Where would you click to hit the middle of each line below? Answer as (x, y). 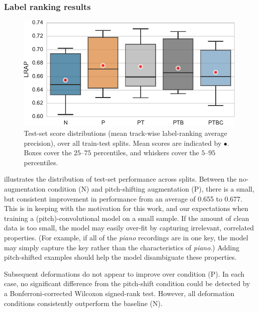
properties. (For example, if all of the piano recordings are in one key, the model (126, 238)
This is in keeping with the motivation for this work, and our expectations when (126, 208)
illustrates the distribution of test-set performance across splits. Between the (120, 179)
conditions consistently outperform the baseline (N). (83, 303)
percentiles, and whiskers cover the (146, 153)
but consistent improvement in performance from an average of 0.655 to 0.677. (123, 198)
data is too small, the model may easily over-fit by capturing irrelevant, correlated (129, 228)
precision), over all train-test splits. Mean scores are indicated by (123, 143)
